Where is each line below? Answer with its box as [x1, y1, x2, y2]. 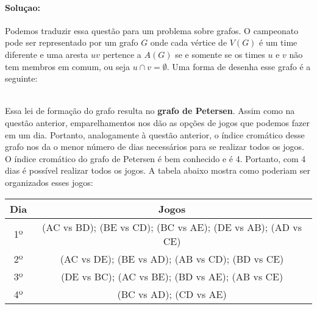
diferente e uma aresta [5, 48, 88, 60]
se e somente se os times [175, 48, 265, 60]
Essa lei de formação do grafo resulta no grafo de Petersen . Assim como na [5, 104, 295, 117]
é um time [259, 36, 297, 49]
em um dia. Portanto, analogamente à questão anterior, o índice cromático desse [5, 128, 305, 141]
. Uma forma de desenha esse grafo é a [166, 60, 311, 73]
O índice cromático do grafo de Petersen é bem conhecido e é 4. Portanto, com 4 [5, 152, 306, 165]
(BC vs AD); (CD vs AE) [117, 286, 227, 301]
